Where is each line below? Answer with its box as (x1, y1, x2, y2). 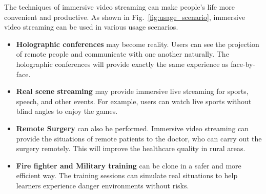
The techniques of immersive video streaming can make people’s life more (4, 2, 235, 12)
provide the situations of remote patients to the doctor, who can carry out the (16, 133, 262, 143)
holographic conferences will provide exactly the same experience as (16, 58, 229, 69)
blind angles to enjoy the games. (16, 106, 118, 116)
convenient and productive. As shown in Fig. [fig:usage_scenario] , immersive (4, 11, 245, 22)
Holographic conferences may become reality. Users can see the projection (16, 38, 259, 49)
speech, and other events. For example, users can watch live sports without (16, 95, 252, 106)
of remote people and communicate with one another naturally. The (16, 48, 229, 59)
